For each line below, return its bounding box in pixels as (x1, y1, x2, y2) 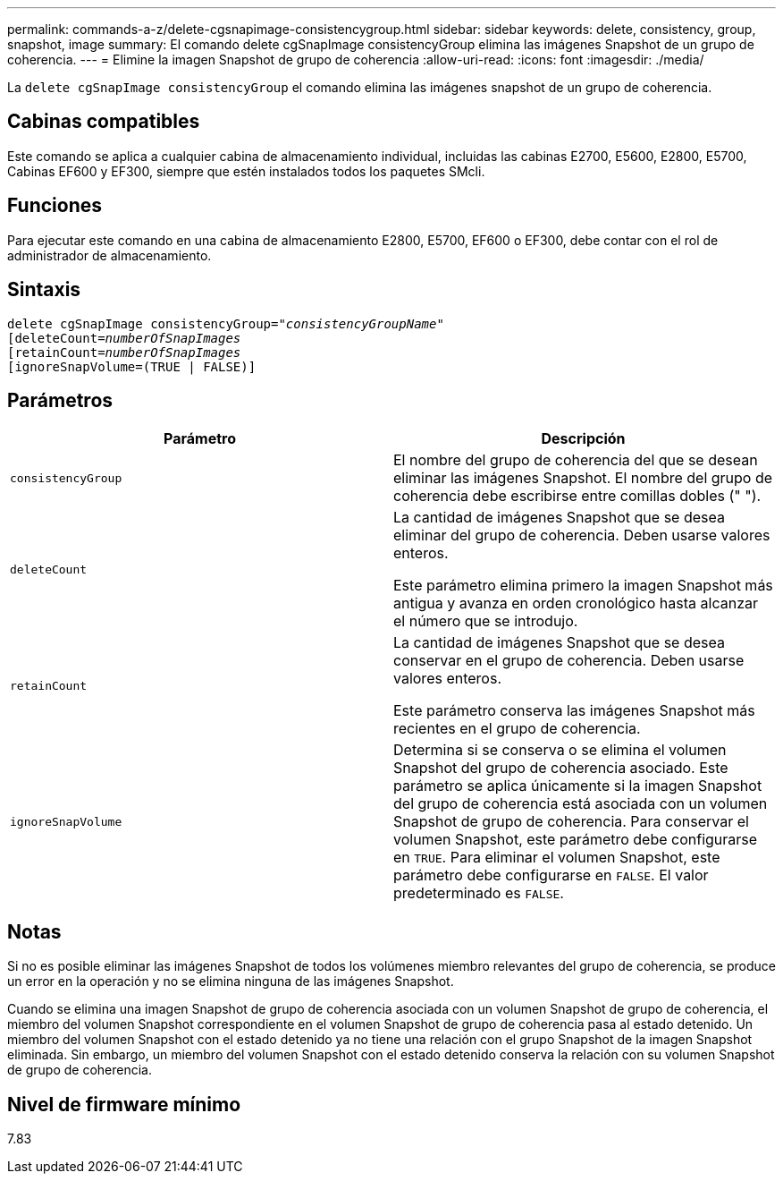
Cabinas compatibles (7, 110, 200, 133)
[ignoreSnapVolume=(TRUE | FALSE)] (7, 359, 257, 374)
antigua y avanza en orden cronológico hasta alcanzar (393, 594, 758, 613)
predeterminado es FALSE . (393, 884, 564, 903)
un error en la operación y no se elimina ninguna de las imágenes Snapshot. (7, 973, 454, 990)
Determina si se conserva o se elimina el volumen (393, 741, 727, 760)
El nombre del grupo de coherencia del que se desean (393, 451, 758, 470)
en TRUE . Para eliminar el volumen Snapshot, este (393, 848, 720, 867)
